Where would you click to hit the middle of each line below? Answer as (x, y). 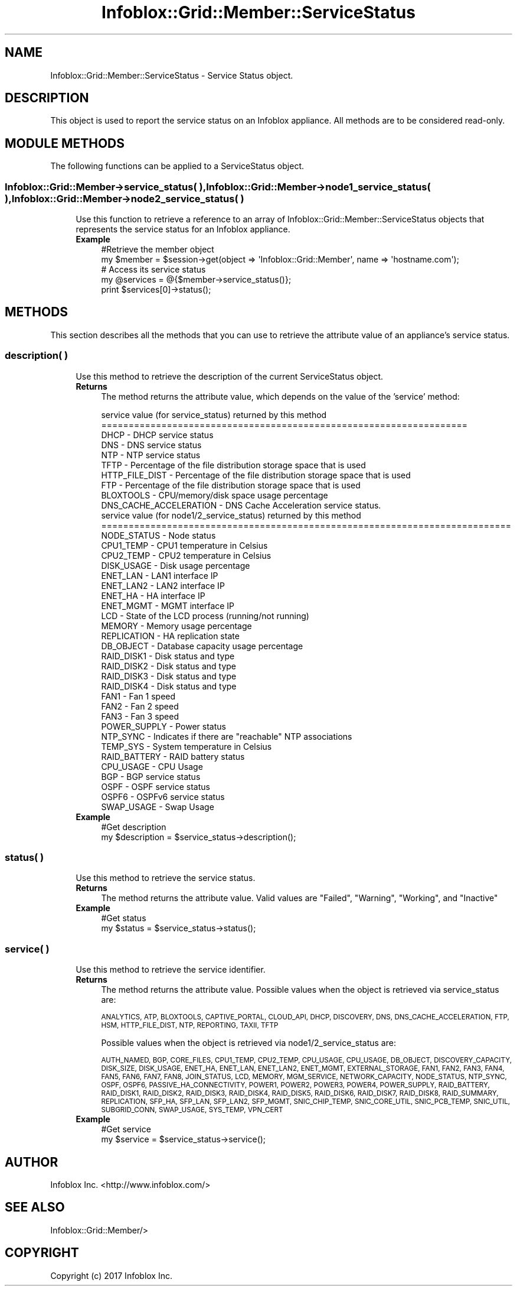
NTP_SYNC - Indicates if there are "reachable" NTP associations (227, 736)
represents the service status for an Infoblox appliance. (183, 229)
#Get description (134, 827)
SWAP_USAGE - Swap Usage (158, 807)
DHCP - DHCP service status (157, 435)
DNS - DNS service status (151, 445)
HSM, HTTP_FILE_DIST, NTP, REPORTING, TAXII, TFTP (190, 1026)
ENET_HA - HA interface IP (153, 595)
